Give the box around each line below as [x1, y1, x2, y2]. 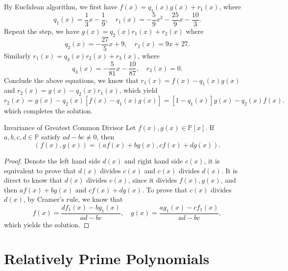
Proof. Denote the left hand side [4, 155, 100, 165]
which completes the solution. [4, 106, 93, 116]
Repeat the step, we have [4, 26, 79, 36]
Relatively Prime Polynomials [4, 248, 210, 268]
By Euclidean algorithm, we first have [4, 1, 118, 11]
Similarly [4, 50, 31, 60]
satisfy [41, 132, 61, 142]
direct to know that [4, 175, 63, 185]
